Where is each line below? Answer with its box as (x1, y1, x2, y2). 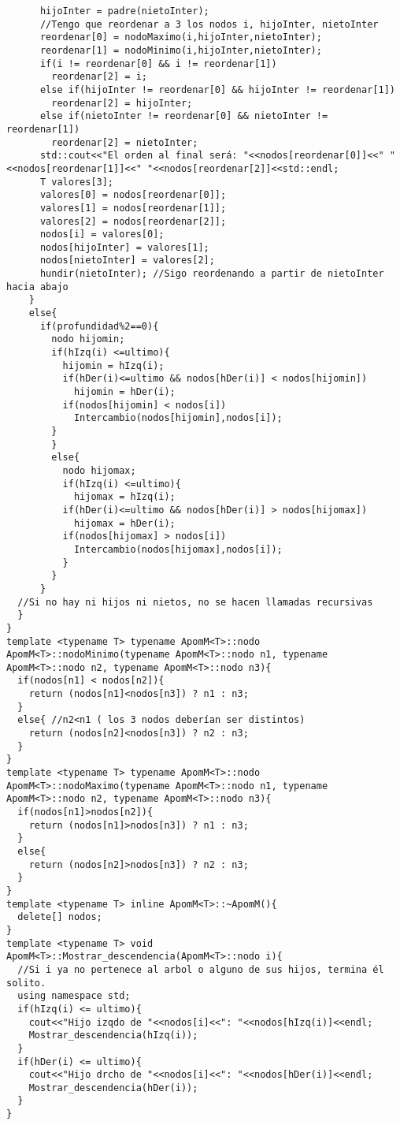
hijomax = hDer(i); (73, 517, 176, 529)
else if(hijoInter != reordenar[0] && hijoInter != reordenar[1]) (39, 84, 395, 95)
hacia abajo (6, 281, 69, 292)
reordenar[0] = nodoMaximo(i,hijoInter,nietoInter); (39, 32, 322, 43)
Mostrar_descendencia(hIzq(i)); (28, 1030, 198, 1041)
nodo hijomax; (62, 464, 136, 476)
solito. (6, 977, 46, 989)
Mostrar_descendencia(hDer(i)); (28, 1082, 198, 1093)
